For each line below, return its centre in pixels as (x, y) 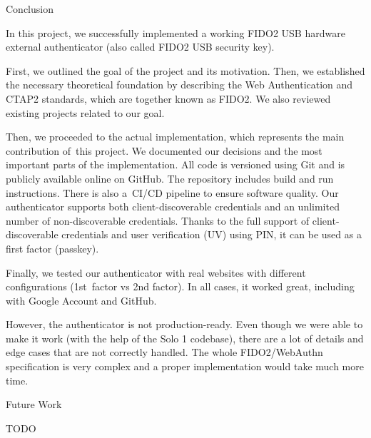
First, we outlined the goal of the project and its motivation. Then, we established (185, 70)
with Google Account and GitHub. (81, 300)
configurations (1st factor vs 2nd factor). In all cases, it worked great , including (180, 286)
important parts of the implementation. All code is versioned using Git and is (176, 164)
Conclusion (30, 9)
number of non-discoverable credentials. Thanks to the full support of (158, 220)
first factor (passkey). (52, 248)
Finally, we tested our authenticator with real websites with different (156, 272)
